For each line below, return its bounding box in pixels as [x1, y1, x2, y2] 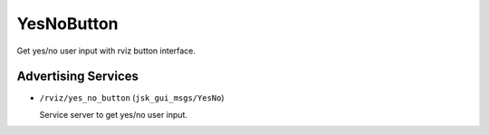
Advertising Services [16, 69, 139, 84]
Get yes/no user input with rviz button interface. [16, 45, 197, 56]
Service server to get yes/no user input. [39, 109, 187, 120]
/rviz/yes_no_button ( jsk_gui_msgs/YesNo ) [39, 92, 225, 103]
